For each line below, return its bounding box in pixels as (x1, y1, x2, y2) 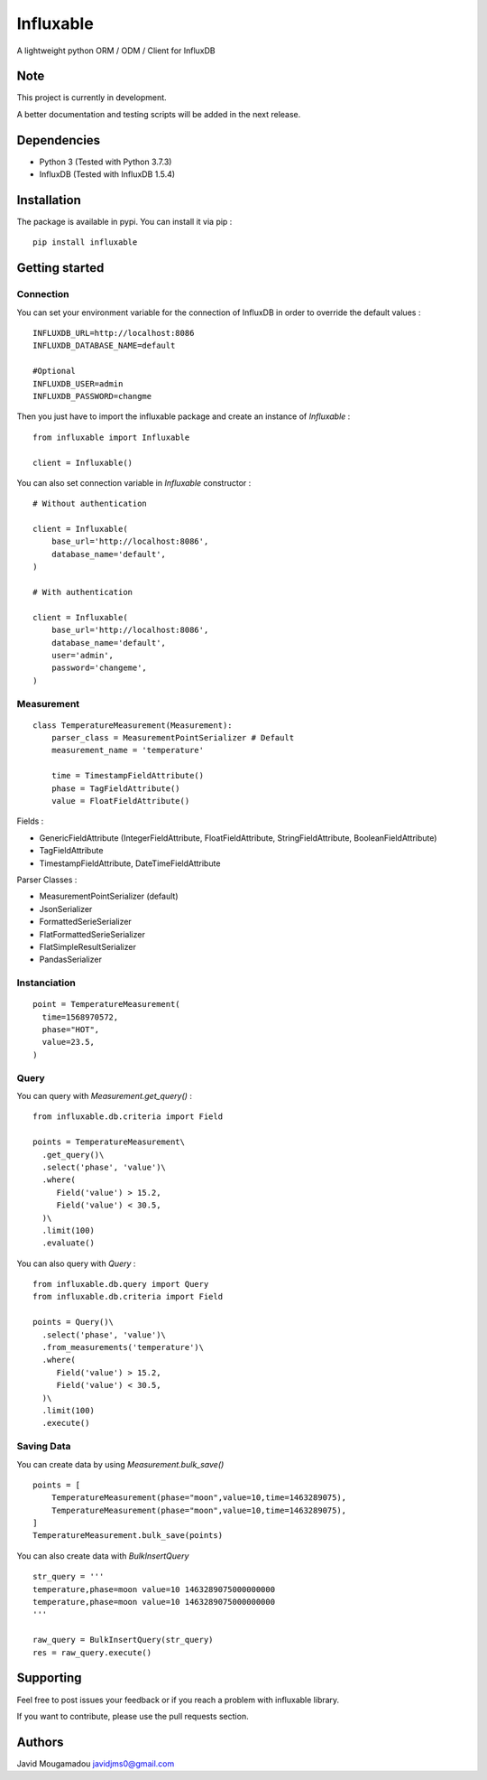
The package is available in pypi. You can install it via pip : (16, 217, 233, 228)
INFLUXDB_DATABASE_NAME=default (32, 340, 176, 351)
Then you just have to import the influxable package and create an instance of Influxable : (16, 411, 351, 422)
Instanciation (16, 976, 76, 989)
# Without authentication (32, 499, 148, 509)
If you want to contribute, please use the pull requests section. (16, 1710, 249, 1721)
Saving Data (16, 1440, 71, 1453)
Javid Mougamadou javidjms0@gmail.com (16, 1757, 175, 1769)
